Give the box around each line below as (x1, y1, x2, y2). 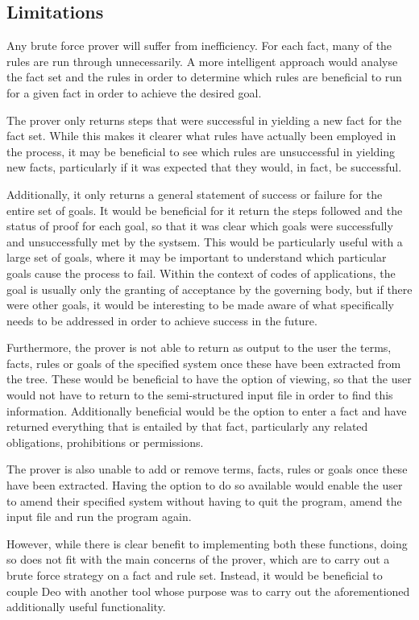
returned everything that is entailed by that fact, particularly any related (6, 418, 368, 435)
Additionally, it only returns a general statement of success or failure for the (6, 185, 383, 202)
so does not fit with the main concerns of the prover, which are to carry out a (6, 551, 390, 568)
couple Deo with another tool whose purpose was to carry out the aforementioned (6, 582, 410, 599)
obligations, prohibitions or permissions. (6, 433, 204, 450)
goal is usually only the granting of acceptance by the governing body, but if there (6, 280, 413, 297)
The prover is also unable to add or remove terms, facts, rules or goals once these (6, 461, 408, 477)
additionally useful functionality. (6, 598, 166, 615)
